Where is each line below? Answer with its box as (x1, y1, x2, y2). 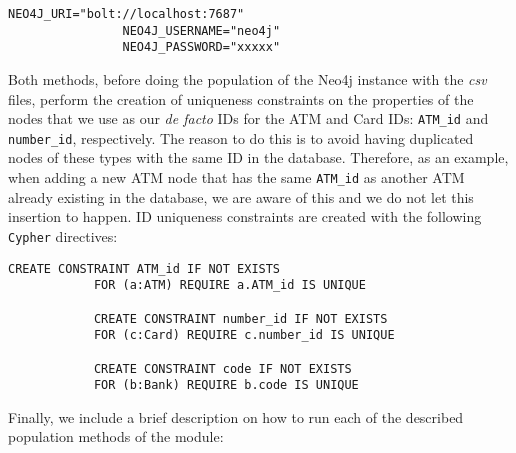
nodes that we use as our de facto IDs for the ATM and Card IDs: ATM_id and (8, 108, 489, 129)
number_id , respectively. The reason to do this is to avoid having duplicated (8, 127, 474, 148)
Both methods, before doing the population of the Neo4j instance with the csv (8, 68, 487, 89)
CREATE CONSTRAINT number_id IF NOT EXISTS (93, 311, 388, 326)
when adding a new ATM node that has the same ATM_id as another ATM (8, 167, 465, 188)
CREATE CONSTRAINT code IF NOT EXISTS (93, 361, 352, 376)
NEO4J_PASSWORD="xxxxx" (122, 40, 281, 55)
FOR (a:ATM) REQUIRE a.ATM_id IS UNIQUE (93, 278, 366, 293)
